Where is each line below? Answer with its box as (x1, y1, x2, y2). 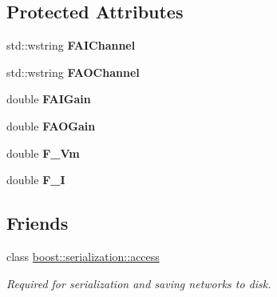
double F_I (6, 171, 65, 188)
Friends (6, 211, 69, 235)
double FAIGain (6, 90, 91, 107)
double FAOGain (6, 117, 96, 134)
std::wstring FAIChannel (6, 37, 136, 54)
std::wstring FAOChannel (6, 63, 140, 80)
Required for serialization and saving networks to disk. (6, 275, 271, 291)
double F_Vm (6, 144, 80, 161)
